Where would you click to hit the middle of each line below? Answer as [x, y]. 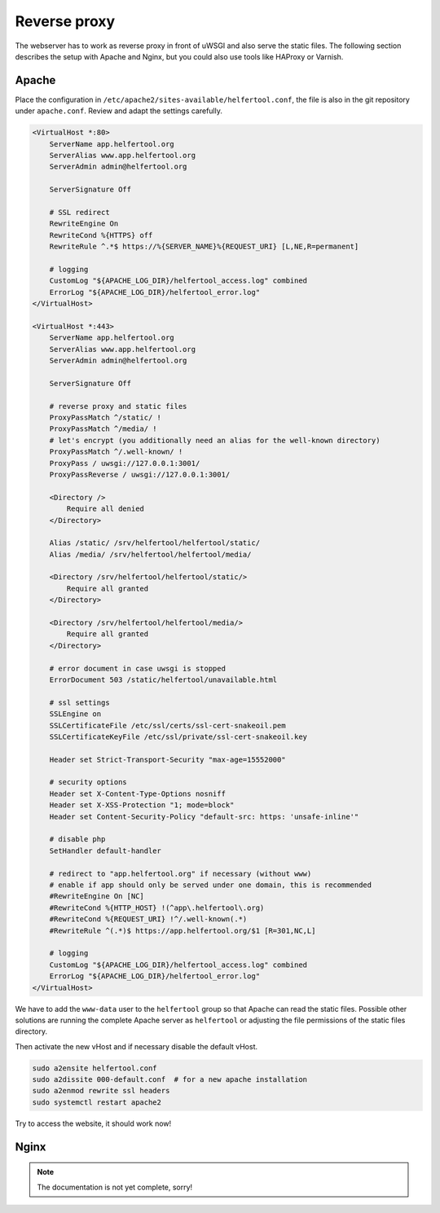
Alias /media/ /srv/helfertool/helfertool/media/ [150, 554]
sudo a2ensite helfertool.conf [95, 1068]
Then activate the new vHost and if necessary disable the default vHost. [136, 1046]
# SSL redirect [79, 212]
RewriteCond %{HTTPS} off [101, 235]
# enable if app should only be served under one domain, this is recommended [211, 885]
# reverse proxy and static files [118, 406]
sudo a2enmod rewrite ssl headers [101, 1091]
